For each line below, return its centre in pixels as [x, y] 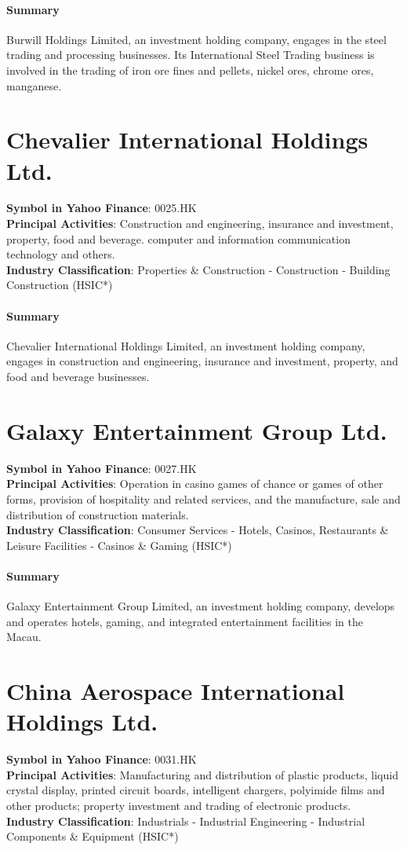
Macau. [24, 637]
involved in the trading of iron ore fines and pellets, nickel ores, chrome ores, [190, 70]
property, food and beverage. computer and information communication [178, 238]
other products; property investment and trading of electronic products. [179, 805]
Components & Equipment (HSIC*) [93, 836]
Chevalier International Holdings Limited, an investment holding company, [186, 345]
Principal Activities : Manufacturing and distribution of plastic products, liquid [202, 774]
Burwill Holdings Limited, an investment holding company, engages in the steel [196, 39]
